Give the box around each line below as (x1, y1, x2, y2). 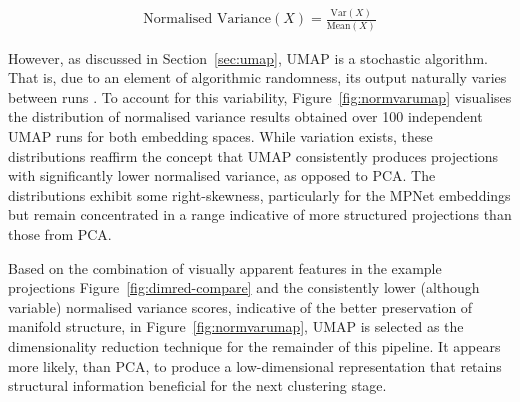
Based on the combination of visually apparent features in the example (8, 257, 442, 278)
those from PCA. (8, 224, 112, 244)
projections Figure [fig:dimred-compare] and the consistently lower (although (8, 277, 480, 298)
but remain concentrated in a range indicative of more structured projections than (8, 204, 512, 225)
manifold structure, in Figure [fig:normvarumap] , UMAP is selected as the (8, 316, 464, 337)
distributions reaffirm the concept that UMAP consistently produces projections (8, 145, 499, 166)
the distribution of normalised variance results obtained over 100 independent (8, 106, 483, 127)
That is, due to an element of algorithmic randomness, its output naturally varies (8, 67, 507, 88)
